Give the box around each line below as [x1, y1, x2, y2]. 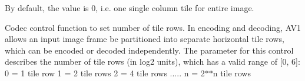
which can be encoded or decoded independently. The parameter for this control [5, 44, 294, 56]
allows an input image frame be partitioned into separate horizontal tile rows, [5, 33, 284, 45]
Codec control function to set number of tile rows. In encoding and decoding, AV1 [5, 21, 301, 33]
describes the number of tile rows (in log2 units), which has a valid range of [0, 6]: [5, 55, 300, 68]
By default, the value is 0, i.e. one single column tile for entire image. [5, 2, 254, 13]
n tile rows [213, 66, 251, 79]
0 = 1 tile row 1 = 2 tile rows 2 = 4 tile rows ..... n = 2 [5, 66, 205, 79]
